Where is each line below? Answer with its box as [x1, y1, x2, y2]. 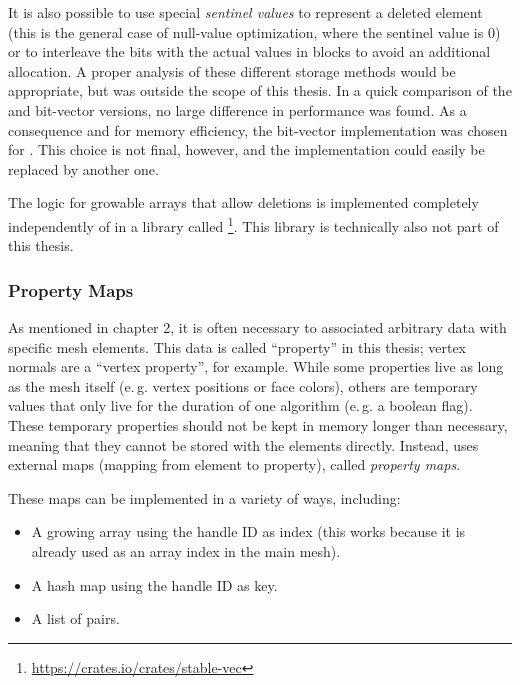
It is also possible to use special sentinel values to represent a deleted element [8, 2, 483, 22]
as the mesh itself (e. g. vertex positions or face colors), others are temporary [8, 375, 478, 396]
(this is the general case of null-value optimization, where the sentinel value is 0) [8, 21, 501, 42]
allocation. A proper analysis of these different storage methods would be [8, 60, 456, 81]
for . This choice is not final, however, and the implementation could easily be [8, 139, 485, 160]
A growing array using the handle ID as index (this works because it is [31, 521, 466, 542]
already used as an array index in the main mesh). [31, 540, 341, 561]
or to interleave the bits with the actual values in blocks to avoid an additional [8, 41, 491, 62]
